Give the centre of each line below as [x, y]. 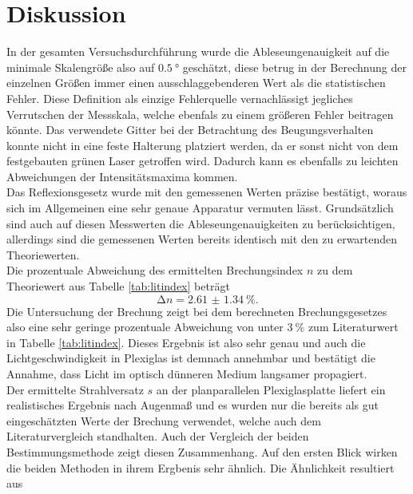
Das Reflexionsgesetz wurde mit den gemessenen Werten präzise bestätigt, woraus [207, 192]
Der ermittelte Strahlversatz [75, 389]
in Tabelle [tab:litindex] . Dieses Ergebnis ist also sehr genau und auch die [186, 342]
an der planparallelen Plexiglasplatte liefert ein [271, 389]
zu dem [335, 270]
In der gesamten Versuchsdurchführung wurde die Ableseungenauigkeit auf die [198, 51]
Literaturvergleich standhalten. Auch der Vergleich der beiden [158, 436]
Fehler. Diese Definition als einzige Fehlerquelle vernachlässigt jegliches [180, 98]
